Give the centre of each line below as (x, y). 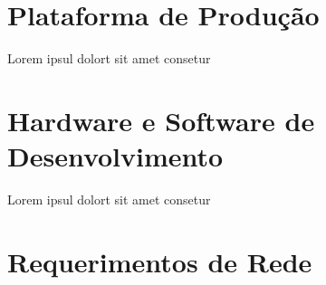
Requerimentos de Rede (160, 261)
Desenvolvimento (115, 156)
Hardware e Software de (161, 120)
